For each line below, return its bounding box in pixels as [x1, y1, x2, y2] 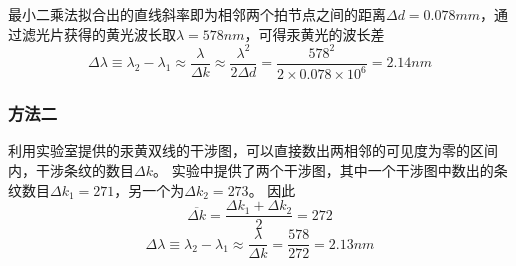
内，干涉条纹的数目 [8, 159, 134, 180]
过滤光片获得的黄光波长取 [8, 23, 176, 44]
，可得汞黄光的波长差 [244, 23, 385, 44]
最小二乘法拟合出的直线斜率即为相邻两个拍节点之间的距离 [8, 4, 386, 24]
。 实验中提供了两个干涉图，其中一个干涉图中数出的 [152, 159, 494, 180]
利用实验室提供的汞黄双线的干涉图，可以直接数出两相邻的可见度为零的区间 [8, 140, 498, 161]
